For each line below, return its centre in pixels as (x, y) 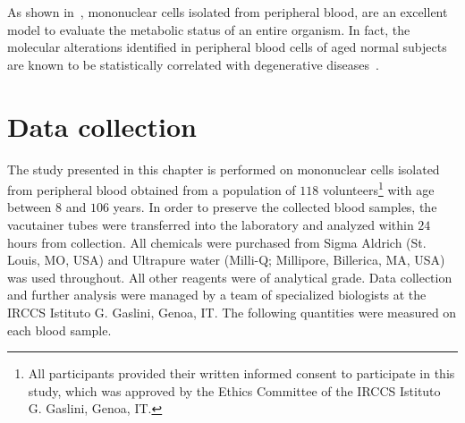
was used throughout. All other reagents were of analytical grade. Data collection (230, 277)
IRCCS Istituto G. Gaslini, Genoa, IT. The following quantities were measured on (232, 312)
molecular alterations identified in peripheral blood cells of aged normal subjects (227, 47)
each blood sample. (59, 330)
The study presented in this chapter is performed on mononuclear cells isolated (224, 169)
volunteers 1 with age (378, 188)
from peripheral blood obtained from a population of (152, 189)
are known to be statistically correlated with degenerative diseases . (193, 64)
